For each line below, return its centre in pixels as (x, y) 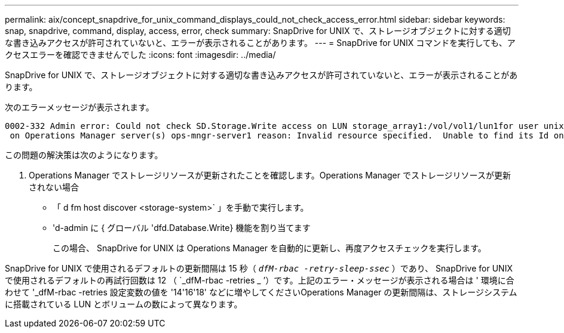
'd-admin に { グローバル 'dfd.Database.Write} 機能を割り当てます (182, 228)
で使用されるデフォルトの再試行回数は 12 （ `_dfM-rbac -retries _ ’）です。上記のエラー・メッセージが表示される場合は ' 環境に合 (260, 280)
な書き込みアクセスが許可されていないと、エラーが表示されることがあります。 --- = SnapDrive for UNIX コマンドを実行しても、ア (260, 43)
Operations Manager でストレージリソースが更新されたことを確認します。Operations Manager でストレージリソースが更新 (270, 175)
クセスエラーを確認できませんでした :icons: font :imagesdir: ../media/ (140, 55)
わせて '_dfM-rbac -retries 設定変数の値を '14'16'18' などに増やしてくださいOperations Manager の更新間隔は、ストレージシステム (261, 292)
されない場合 (54, 187)
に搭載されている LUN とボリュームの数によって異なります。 (124, 304)
